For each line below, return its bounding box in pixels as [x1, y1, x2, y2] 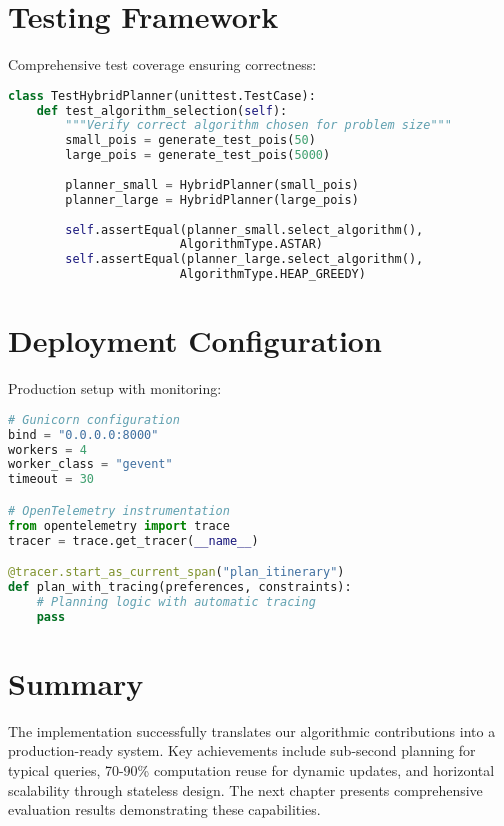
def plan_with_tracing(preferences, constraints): [8, 580, 352, 594]
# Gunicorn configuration [8, 412, 180, 427]
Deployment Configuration [8, 320, 382, 361]
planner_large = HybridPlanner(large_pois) [65, 192, 359, 207]
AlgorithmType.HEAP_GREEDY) [179, 267, 366, 282]
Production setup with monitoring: [8, 378, 222, 399]
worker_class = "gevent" [8, 457, 173, 472]
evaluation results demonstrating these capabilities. [8, 799, 321, 820]
